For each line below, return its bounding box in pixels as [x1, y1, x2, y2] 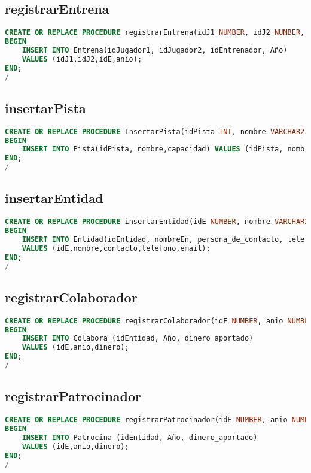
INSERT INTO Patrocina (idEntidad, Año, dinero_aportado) [22, 433, 258, 442]
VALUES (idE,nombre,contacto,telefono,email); [22, 244, 211, 253]
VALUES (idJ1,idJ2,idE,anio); [22, 54, 142, 63]
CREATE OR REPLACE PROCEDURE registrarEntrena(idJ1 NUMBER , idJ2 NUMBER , [5, 28, 305, 37]
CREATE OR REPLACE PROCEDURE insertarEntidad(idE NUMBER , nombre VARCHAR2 [5, 217, 309, 226]
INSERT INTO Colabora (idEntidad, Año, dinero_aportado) [22, 334, 254, 343]
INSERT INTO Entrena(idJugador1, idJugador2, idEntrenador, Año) [22, 46, 288, 54]
